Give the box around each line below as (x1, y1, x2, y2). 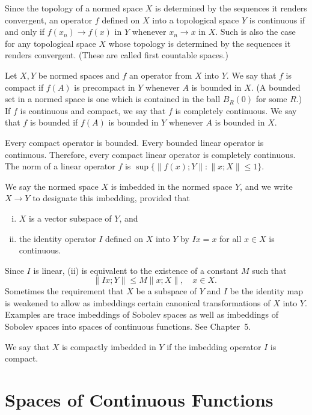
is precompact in (74, 80, 135, 93)
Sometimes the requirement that (5, 285, 124, 297)
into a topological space (152, 13, 239, 26)
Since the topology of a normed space (5, 2, 143, 14)
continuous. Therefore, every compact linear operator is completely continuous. (5, 148, 296, 160)
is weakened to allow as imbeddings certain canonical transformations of (5, 296, 271, 309)
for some (255, 92, 287, 105)
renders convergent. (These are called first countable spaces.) (5, 49, 228, 61)
